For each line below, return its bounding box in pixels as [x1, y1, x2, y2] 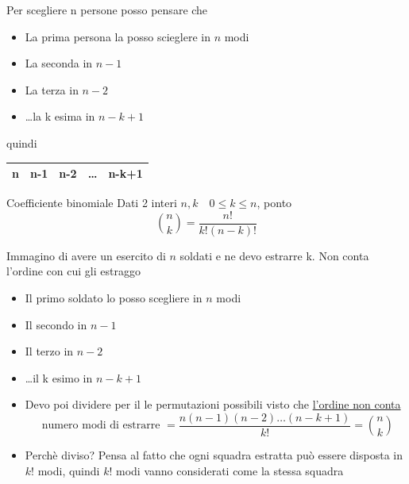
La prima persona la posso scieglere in [25, 28, 210, 44]
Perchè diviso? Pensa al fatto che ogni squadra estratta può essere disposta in [25, 447, 403, 463]
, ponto [257, 194, 292, 211]
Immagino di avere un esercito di [6, 247, 166, 263]
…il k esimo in [25, 369, 93, 386]
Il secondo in [25, 316, 87, 332]
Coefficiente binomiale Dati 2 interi [6, 194, 177, 211]
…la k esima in [25, 108, 95, 125]
